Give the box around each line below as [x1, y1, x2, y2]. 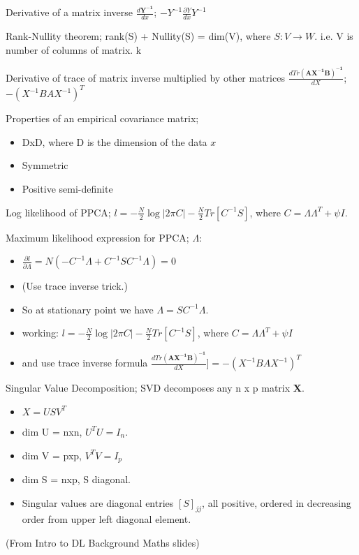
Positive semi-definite [22, 182, 113, 196]
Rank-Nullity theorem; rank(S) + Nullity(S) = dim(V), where [6, 28, 271, 43]
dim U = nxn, [22, 424, 82, 438]
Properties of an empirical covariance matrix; [6, 111, 199, 126]
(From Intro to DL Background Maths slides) [6, 535, 200, 549]
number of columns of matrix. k [6, 42, 142, 57]
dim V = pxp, [22, 447, 82, 462]
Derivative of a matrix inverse [6, 5, 133, 20]
